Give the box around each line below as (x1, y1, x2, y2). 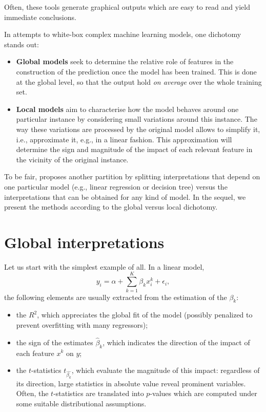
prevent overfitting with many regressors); (16, 319, 148, 330)
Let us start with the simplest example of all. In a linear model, (4, 261, 204, 272)
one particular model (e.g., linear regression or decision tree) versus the (4, 181, 228, 192)
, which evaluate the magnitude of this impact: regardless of (71, 365, 260, 376)
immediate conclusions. (4, 11, 76, 22)
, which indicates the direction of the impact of (103, 336, 250, 347)
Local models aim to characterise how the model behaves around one (16, 103, 239, 114)
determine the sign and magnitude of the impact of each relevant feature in (16, 144, 253, 155)
